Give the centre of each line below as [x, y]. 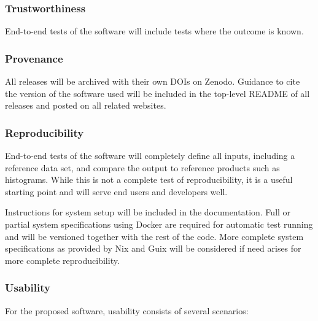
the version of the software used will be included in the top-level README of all [157, 93]
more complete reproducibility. [62, 260]
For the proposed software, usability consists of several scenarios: [127, 310]
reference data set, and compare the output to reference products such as [142, 167]
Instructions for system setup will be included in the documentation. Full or [148, 212]
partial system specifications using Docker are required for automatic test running [159, 224]
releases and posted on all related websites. [86, 105]
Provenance [34, 58]
